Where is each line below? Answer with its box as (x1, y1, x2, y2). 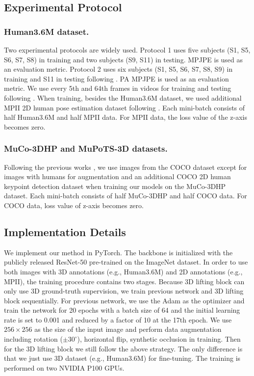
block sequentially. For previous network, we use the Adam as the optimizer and (4, 295, 245, 305)
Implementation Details (4, 224, 126, 239)
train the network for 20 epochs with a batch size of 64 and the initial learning (4, 305, 240, 315)
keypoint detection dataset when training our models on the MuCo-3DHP (4, 181, 226, 191)
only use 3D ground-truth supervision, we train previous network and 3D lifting (4, 286, 244, 296)
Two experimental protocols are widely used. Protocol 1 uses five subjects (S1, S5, (4, 45, 251, 54)
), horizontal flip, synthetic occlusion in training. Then (77, 334, 241, 344)
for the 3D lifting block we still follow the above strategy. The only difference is (4, 343, 243, 353)
